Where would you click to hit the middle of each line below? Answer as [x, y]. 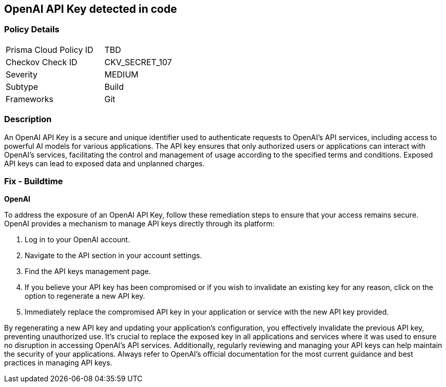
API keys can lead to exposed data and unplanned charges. [104, 163]
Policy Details [32, 30]
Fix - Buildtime [34, 181]
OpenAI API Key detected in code [91, 9]
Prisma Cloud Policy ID [50, 50]
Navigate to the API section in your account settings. [113, 256]
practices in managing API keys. [58, 363]
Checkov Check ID [42, 62]
